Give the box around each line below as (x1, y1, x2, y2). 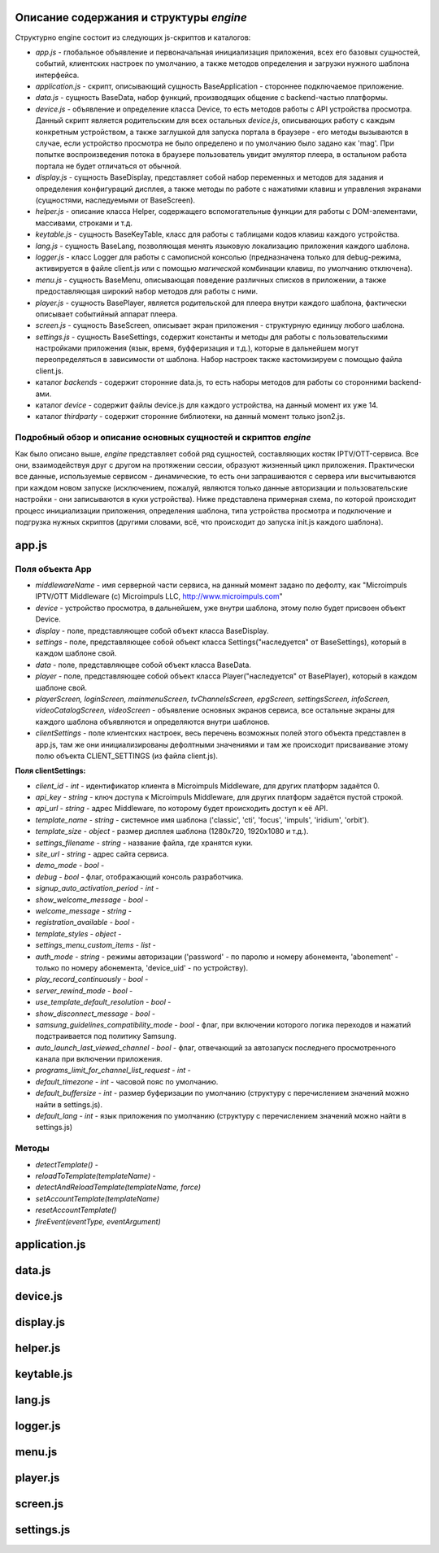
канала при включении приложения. (35, 1054, 163, 1064)
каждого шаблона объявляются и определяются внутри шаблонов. (35, 717, 270, 726)
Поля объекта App (15, 563, 93, 574)
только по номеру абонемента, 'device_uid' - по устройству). (35, 962, 248, 972)
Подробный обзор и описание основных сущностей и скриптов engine (15, 432, 311, 443)
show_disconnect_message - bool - (35, 1009, 156, 1019)
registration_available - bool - (35, 918, 136, 927)
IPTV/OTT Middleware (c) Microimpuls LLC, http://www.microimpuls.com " (35, 591, 284, 601)
